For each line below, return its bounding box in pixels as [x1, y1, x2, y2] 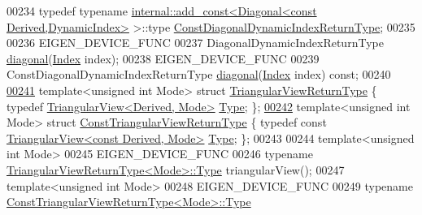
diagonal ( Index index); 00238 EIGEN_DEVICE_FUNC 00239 [7, 49, 320, 67]
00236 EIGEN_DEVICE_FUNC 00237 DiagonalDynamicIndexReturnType [7, 34, 384, 51]
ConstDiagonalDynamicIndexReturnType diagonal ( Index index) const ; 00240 [7, 66, 391, 83]
